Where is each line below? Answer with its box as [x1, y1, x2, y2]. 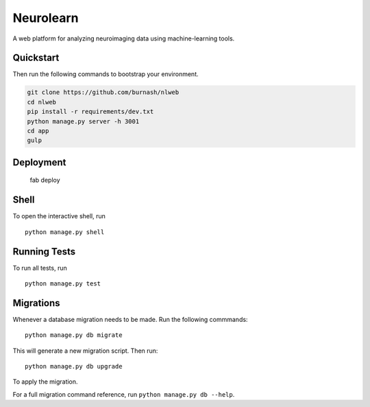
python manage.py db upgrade [25, 362, 123, 371]
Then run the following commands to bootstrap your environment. [12, 70, 199, 78]
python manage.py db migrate [25, 332, 123, 339]
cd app [27, 127, 49, 135]
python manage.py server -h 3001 [27, 117, 140, 125]
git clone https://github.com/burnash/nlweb [27, 89, 180, 96]
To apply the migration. [12, 377, 78, 386]
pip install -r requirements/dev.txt [27, 108, 154, 116]
